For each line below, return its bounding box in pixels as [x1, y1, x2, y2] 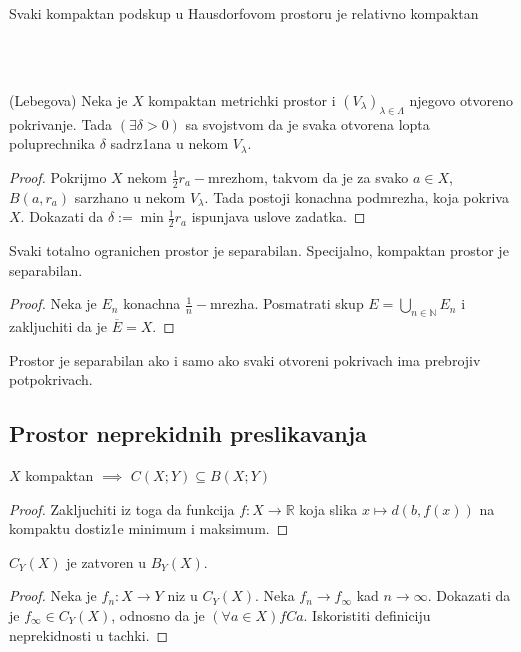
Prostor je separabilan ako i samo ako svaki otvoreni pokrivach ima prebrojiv [9, 349, 481, 370]
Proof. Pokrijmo [9, 166, 107, 187]
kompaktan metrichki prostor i [148, 89, 336, 110]
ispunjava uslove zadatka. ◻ [191, 206, 366, 227]
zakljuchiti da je [9, 316, 108, 336]
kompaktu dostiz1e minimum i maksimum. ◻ [9, 518, 289, 539]
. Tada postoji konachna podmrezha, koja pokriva [204, 186, 509, 207]
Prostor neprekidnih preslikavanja [9, 418, 367, 449]
